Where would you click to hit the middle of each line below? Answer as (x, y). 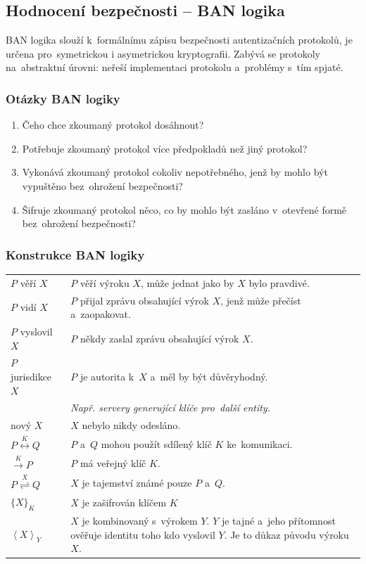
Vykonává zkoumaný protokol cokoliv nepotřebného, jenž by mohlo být (175, 172)
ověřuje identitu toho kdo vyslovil (143, 534)
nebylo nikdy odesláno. (131, 425)
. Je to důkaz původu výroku (286, 534)
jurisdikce (31, 377)
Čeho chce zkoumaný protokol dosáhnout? (113, 125)
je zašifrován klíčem (124, 502)
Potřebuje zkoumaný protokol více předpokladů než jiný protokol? (165, 148)
